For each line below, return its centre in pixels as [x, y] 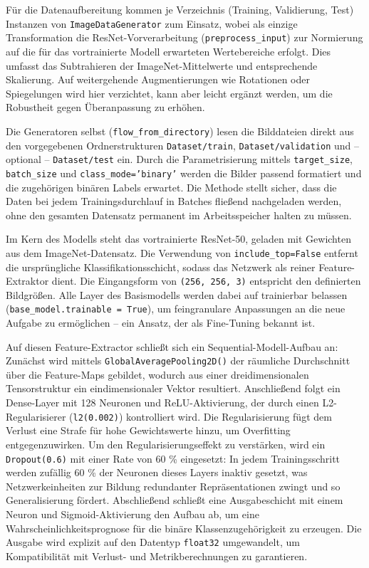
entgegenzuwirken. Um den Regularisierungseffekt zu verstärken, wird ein [166, 444]
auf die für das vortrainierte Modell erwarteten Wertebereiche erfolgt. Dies [168, 51]
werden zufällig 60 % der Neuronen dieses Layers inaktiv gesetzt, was [157, 472]
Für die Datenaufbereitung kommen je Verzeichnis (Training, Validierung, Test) [180, 9]
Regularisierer [36, 416]
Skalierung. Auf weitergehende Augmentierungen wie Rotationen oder [158, 79]
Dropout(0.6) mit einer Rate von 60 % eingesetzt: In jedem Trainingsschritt [173, 458]
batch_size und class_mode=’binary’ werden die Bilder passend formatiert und [184, 173]
